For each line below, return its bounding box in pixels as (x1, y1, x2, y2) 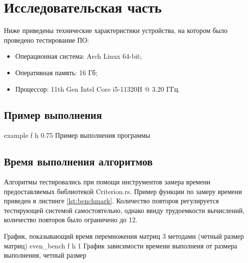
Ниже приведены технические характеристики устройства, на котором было (4, 25, 228, 35)
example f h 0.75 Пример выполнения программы (4, 130, 150, 140)
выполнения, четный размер (4, 250, 87, 260)
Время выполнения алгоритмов (4, 154, 153, 169)
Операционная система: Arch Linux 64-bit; (15, 51, 142, 61)
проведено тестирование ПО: (4, 34, 89, 45)
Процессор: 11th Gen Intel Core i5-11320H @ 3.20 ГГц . (15, 83, 180, 94)
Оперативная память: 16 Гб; (15, 67, 98, 77)
